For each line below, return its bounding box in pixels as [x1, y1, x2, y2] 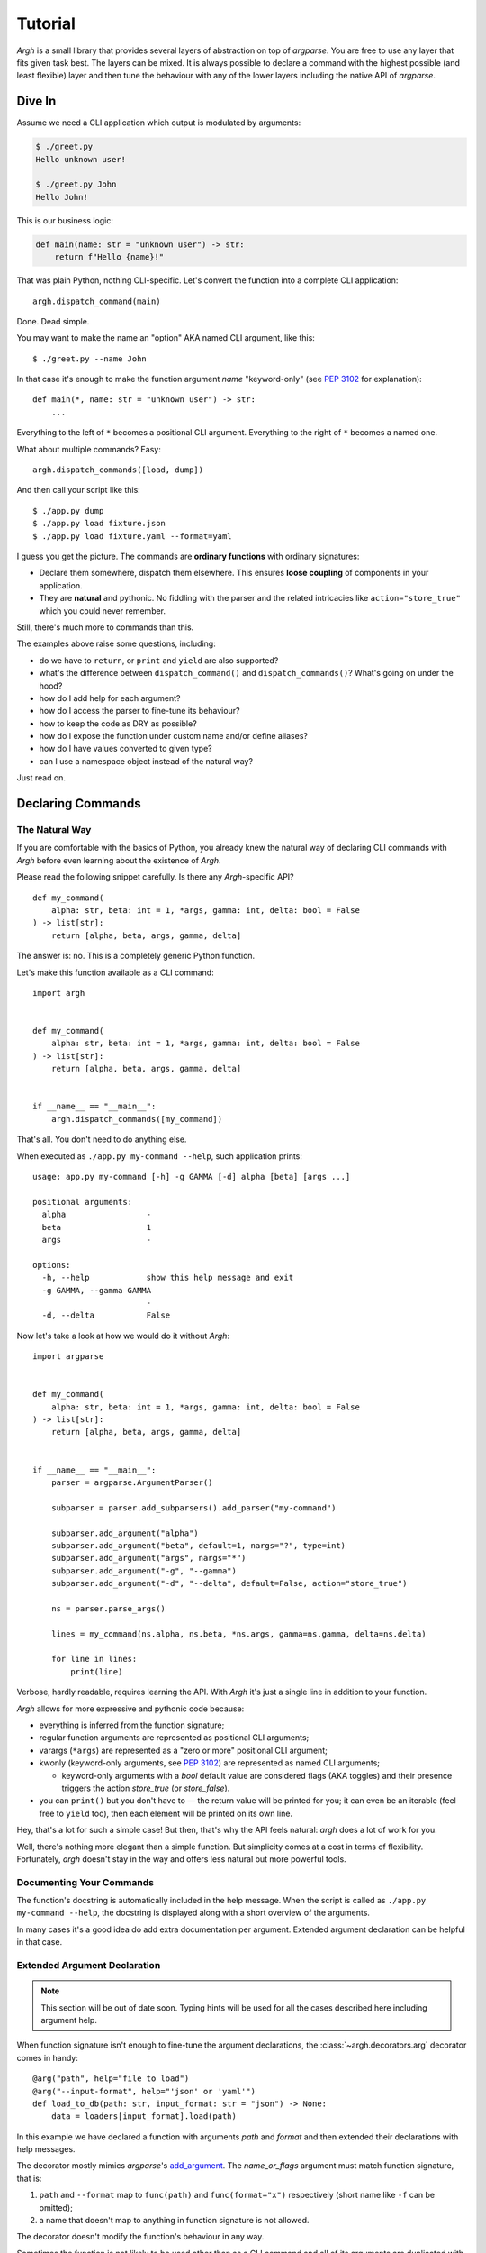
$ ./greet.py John [35, 179, 117, 189]
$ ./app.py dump [32, 506, 104, 515]
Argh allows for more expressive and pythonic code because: [16, 1703, 245, 1714]
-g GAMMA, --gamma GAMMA [41, 1285, 152, 1295]
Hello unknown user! [35, 154, 126, 164]
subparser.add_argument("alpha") [50, 1528, 200, 1538]
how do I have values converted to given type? [39, 743, 213, 754]
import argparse [32, 1352, 104, 1362]
